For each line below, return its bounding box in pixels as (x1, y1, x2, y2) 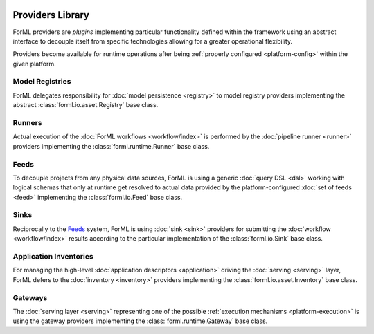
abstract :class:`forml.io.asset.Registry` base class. (12, 101, 159, 109)
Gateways (12, 293, 48, 302)
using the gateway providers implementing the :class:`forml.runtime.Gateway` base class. (12, 317, 268, 325)
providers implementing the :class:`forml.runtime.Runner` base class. (12, 142, 210, 150)
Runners (12, 118, 42, 127)
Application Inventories (12, 251, 93, 261)
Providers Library (12, 9, 90, 21)
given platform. (12, 59, 56, 68)
